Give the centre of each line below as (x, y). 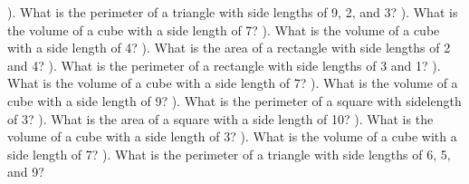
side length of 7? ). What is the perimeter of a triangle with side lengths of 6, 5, (229, 154)
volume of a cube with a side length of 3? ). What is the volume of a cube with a (232, 136)
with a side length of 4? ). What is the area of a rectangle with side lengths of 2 (229, 48)
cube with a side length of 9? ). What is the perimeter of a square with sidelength (234, 100)
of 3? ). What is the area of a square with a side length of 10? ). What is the (220, 118)
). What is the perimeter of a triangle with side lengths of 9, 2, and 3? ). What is (233, 12)
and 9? (26, 172)
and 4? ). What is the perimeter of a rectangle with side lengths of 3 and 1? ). (224, 65)
